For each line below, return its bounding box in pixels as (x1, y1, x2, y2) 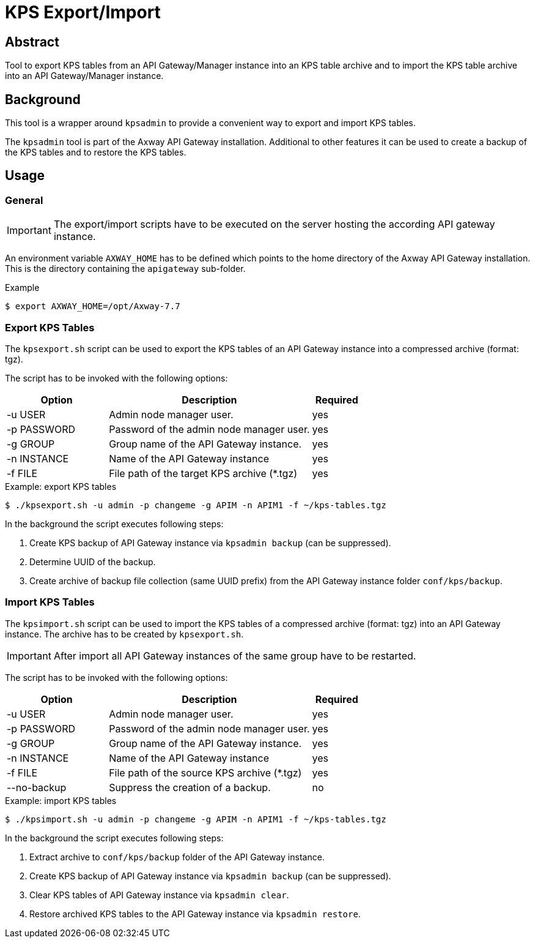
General (5, 193, 43, 206)
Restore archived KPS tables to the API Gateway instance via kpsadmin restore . (29, 908, 361, 919)
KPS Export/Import (5, 2, 161, 23)
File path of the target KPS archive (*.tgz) (109, 467, 298, 479)
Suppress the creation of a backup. (109, 781, 271, 794)
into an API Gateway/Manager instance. (5, 70, 164, 81)
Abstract (5, 34, 59, 50)
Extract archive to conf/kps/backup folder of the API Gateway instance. (29, 851, 325, 862)
